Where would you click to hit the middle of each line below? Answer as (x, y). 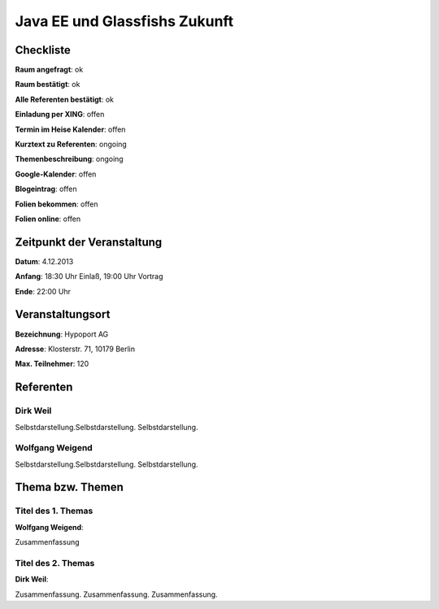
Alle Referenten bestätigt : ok (64, 99)
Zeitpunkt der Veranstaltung (89, 242)
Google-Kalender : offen (56, 174)
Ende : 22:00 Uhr (43, 291)
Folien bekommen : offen (57, 204)
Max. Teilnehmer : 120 (52, 364)
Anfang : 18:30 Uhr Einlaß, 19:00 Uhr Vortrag (89, 276)
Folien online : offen (48, 219)
